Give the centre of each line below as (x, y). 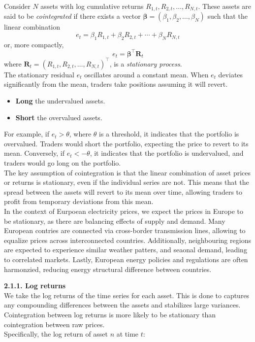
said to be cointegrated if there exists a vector (72, 16)
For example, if (27, 134)
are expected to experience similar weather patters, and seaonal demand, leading (126, 250)
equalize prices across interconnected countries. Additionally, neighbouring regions (127, 240)
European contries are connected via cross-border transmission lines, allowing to (125, 230)
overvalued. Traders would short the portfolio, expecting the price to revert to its (126, 143)
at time (127, 334)
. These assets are (225, 6)
